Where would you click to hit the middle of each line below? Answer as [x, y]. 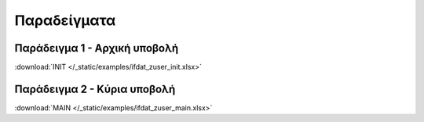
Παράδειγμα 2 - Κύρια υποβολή [95, 89]
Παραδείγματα [65, 20]
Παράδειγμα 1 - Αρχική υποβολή [97, 48]
